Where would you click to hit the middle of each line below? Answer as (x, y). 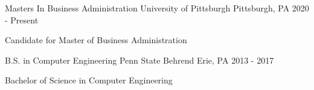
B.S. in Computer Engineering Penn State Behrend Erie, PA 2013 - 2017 (139, 60)
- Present (22, 19)
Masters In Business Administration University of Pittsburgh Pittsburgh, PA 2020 (157, 8)
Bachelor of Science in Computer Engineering (89, 80)
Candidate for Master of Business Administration (96, 40)
